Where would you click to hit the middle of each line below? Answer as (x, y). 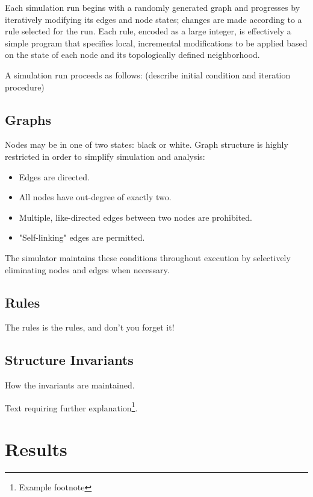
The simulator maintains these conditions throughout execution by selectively (148, 257)
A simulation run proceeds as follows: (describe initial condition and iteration (148, 74)
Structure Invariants (69, 360)
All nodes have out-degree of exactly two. (95, 197)
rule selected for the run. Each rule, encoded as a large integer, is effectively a (148, 31)
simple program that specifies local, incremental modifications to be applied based (156, 43)
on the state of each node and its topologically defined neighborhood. (132, 55)
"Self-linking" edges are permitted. (82, 237)
